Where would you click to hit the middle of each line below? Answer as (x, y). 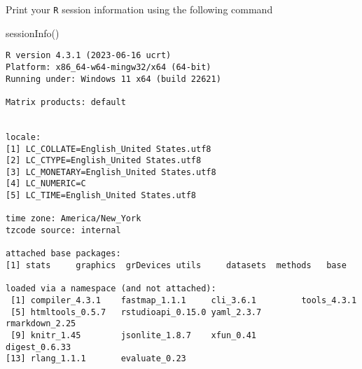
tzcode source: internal (63, 231)
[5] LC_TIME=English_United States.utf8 (101, 196)
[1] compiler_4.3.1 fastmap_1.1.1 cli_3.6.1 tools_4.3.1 (184, 301)
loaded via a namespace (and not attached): (111, 289)
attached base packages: (63, 254)
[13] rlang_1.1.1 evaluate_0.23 (96, 359)
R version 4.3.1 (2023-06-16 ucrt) (89, 56)
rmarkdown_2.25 (41, 324)
